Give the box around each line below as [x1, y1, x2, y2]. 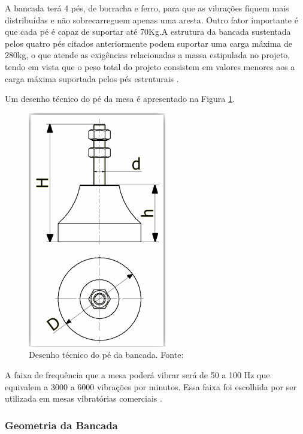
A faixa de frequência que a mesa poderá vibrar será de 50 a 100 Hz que [5, 368, 270, 381]
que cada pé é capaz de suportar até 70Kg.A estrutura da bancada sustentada [5, 25, 291, 38]
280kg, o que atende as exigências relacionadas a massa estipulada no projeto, [5, 49, 290, 61]
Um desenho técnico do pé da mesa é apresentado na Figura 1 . [5, 92, 235, 105]
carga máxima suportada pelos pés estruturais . [5, 72, 179, 85]
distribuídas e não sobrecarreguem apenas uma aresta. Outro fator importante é [5, 13, 298, 26]
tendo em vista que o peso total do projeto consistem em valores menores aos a [5, 60, 295, 73]
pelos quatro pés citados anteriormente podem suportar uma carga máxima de [5, 37, 293, 49]
